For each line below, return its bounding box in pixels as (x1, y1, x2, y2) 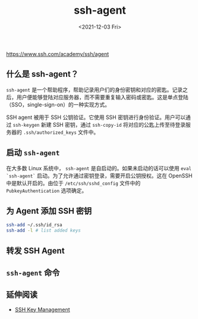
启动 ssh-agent (6, 148, 60, 158)
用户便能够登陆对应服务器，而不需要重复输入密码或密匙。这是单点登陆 (16, 93, 188, 101)
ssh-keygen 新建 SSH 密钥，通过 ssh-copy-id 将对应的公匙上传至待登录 (12, 121, 186, 128)
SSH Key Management (14, 306, 70, 313)
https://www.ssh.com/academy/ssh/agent (6, 50, 109, 57)
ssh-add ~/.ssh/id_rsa (6, 222, 62, 228)
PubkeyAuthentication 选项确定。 (6, 187, 87, 194)
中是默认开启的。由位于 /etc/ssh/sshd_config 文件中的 (6, 179, 141, 186)
